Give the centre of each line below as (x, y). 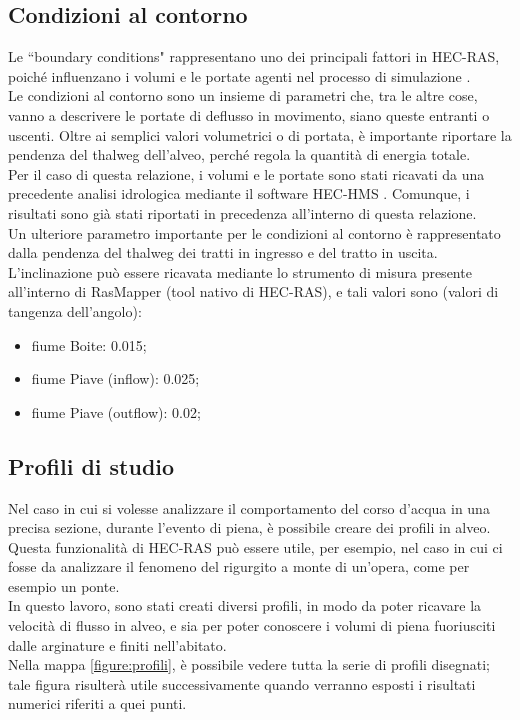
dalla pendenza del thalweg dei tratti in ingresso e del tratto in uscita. (223, 252)
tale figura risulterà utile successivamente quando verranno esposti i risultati (242, 683)
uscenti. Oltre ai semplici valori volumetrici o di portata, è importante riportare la (260, 134)
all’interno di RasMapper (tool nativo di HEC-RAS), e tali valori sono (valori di (253, 291)
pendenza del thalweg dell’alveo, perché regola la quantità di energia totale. (239, 154)
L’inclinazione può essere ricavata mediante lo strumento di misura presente (240, 271)
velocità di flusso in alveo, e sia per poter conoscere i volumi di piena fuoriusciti (252, 625)
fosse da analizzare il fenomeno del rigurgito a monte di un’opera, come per (239, 566)
